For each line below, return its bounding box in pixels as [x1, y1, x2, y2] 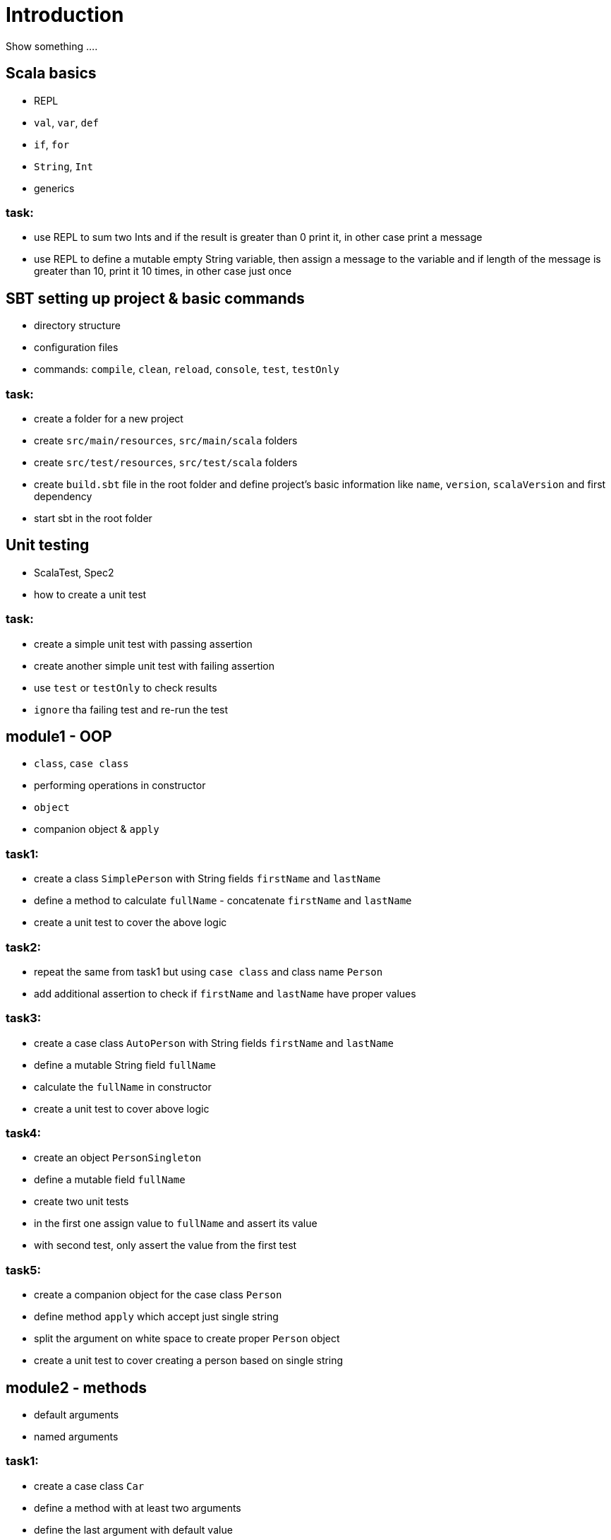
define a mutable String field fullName [34, 1058, 216, 1071]
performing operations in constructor [34, 779, 206, 792]
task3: [6, 1011, 42, 1026]
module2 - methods [6, 1378, 147, 1397]
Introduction [6, 3, 124, 27]
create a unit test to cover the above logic [34, 916, 227, 929]
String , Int [34, 160, 93, 172]
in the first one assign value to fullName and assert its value [34, 1217, 317, 1230]
